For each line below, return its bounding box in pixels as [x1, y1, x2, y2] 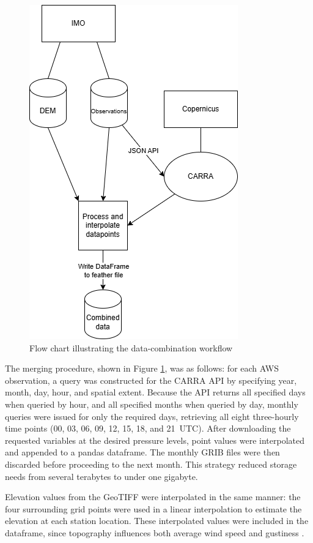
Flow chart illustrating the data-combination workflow [29, 341, 233, 354]
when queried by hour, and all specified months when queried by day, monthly [5, 397, 298, 410]
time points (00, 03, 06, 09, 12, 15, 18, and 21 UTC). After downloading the [5, 422, 291, 435]
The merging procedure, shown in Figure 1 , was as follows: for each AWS [5, 362, 279, 375]
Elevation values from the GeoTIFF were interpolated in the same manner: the [5, 490, 301, 503]
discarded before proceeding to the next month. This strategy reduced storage [5, 457, 297, 470]
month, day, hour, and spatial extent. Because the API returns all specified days [5, 386, 306, 399]
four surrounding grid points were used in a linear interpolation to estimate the [5, 502, 302, 515]
